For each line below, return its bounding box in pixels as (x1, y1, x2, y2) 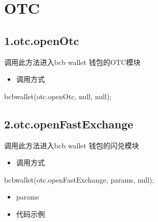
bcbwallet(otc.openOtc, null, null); (4, 91, 112, 101)
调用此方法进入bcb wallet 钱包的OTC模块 (4, 56, 141, 67)
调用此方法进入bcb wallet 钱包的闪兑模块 (4, 140, 139, 150)
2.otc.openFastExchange (4, 116, 133, 131)
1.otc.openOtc (4, 32, 79, 48)
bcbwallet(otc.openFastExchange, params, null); (4, 174, 154, 185)
